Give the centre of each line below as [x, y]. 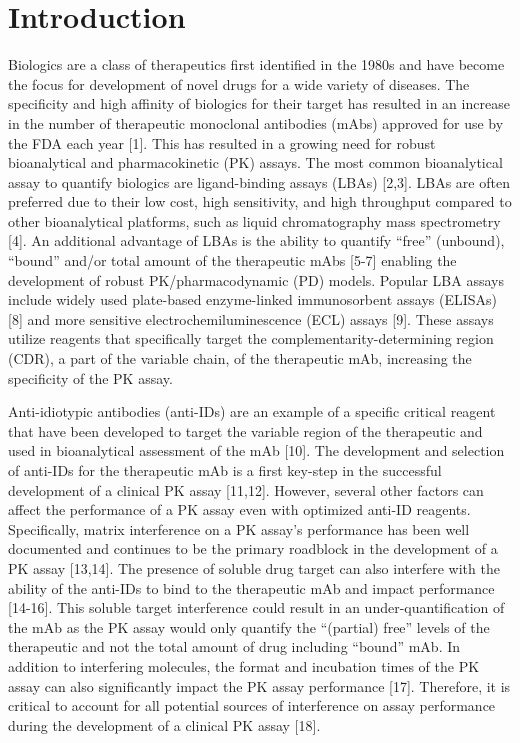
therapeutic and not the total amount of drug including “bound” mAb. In [234, 646]
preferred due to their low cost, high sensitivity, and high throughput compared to [260, 201]
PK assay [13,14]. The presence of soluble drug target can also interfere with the [254, 567]
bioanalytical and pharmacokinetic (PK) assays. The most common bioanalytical [255, 162]
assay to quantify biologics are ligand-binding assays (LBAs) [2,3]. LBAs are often [259, 181]
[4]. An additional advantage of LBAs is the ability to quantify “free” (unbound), [256, 240]
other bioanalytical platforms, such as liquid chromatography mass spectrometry [254, 220]
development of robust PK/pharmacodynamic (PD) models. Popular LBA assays [256, 279]
